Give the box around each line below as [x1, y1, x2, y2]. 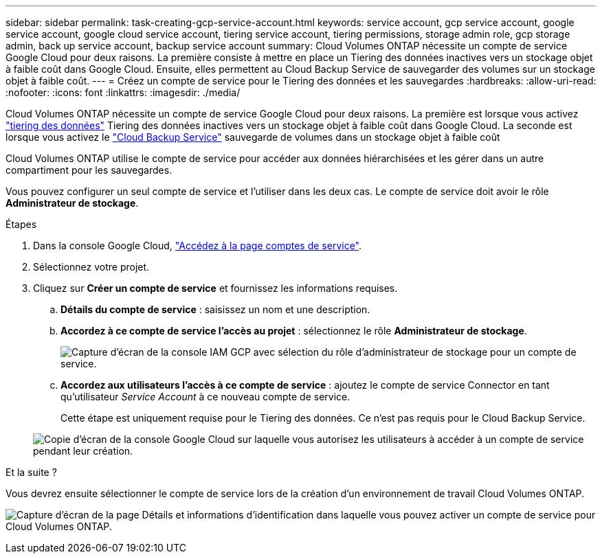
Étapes [5, 218, 37, 230]
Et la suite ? [5, 466, 57, 478]
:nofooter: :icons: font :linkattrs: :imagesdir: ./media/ [5, 87, 241, 98]
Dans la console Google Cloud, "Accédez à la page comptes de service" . [33, 240, 362, 251]
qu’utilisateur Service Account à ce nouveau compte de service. [60, 391, 350, 402]
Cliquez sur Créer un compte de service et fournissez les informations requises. [33, 282, 398, 294]
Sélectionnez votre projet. [33, 261, 150, 273]
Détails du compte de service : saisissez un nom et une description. [60, 304, 370, 315]
